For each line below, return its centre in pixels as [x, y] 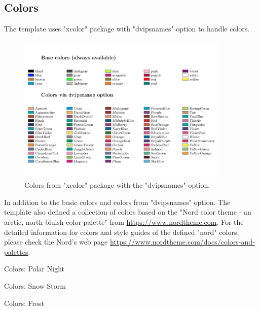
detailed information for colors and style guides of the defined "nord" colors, [122, 232]
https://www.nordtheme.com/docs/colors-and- [182, 242]
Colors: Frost [24, 303]
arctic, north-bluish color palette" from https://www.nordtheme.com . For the [124, 221]
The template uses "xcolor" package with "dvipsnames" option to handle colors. [127, 29]
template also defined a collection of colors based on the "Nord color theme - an [128, 212]
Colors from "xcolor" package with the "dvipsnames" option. [117, 185]
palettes [16, 251]
